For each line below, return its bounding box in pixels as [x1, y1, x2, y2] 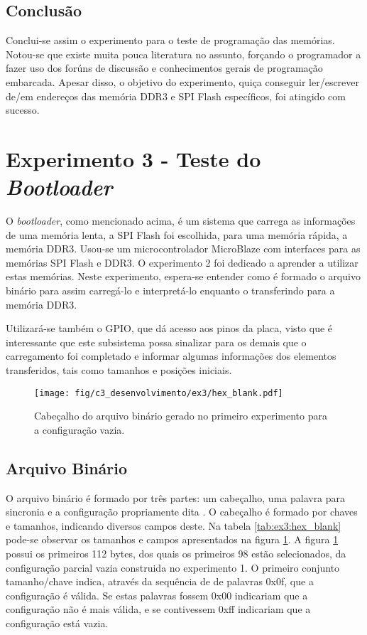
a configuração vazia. [34, 422, 125, 437]
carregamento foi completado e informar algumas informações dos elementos [6, 348, 336, 363]
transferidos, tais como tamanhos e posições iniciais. [6, 363, 232, 378]
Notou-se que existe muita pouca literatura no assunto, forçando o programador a [6, 46, 361, 61]
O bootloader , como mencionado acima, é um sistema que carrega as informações [6, 213, 356, 228]
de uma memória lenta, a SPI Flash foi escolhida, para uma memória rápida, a [6, 227, 348, 242]
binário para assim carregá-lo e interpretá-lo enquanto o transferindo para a [6, 283, 335, 298]
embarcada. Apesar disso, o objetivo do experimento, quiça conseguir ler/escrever [6, 74, 360, 89]
